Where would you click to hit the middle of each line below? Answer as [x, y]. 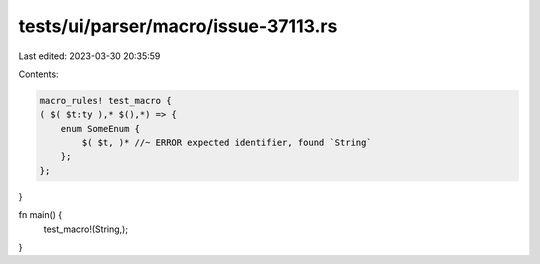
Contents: [38, 74]
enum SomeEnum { [100, 128]
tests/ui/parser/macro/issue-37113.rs [178, 26]
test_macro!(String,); [86, 229]
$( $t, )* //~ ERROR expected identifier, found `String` [226, 143]
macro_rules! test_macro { [105, 100]
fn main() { [40, 215]
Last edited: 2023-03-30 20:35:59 [89, 56]
